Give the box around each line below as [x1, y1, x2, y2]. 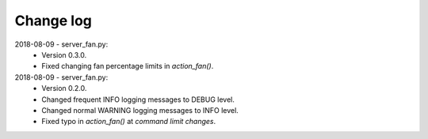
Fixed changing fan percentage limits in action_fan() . [41, 62, 214, 71]
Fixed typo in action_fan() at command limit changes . [41, 117, 216, 126]
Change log [14, 12, 93, 29]
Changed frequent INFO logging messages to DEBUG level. [41, 95, 235, 104]
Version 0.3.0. [41, 50, 87, 59]
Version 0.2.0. [41, 84, 87, 93]
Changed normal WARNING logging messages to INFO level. [41, 105, 239, 115]
